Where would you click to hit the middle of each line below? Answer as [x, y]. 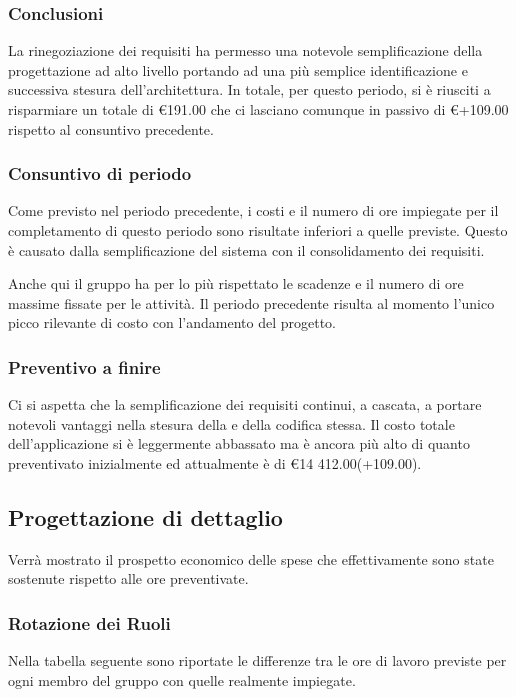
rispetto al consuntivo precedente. [111, 128]
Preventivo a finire [84, 366]
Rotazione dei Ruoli [89, 622]
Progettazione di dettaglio [145, 516]
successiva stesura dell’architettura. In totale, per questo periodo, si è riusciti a [249, 89]
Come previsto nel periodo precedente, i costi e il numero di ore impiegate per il [253, 210]
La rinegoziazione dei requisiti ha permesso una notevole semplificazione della [245, 50]
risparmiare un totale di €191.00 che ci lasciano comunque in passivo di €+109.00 [258, 109]
